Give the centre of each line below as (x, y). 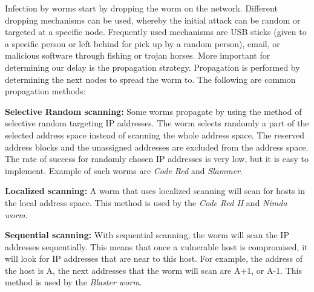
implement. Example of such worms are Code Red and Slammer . (124, 170)
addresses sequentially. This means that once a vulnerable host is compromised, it (156, 246)
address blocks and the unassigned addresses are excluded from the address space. (157, 147)
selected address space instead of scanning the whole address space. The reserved (155, 135)
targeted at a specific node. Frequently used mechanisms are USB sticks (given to (156, 32)
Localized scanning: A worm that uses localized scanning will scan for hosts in (155, 191)
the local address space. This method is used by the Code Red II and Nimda (146, 202)
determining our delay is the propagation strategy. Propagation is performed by (152, 67)
